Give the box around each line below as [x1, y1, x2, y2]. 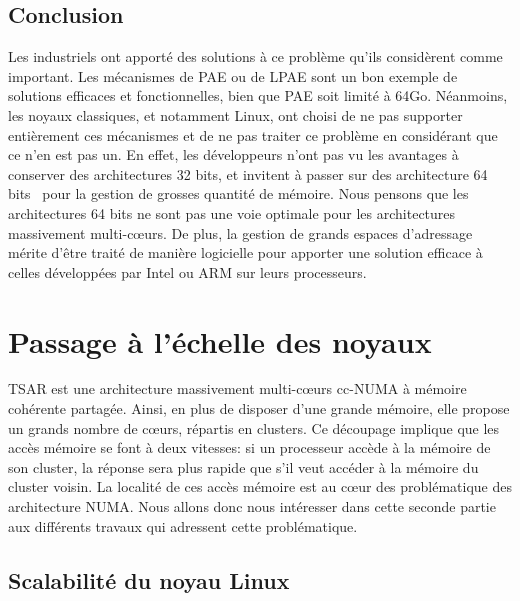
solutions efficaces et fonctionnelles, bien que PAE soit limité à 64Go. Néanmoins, [8, 85, 508, 106]
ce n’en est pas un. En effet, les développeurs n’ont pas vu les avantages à [8, 144, 459, 165]
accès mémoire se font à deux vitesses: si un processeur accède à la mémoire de [8, 437, 491, 458]
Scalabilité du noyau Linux [8, 564, 290, 595]
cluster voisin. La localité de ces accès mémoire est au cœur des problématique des [8, 476, 513, 497]
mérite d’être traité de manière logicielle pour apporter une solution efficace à [8, 242, 483, 263]
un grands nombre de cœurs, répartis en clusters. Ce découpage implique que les [8, 417, 500, 438]
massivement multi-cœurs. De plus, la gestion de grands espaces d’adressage [8, 222, 473, 243]
